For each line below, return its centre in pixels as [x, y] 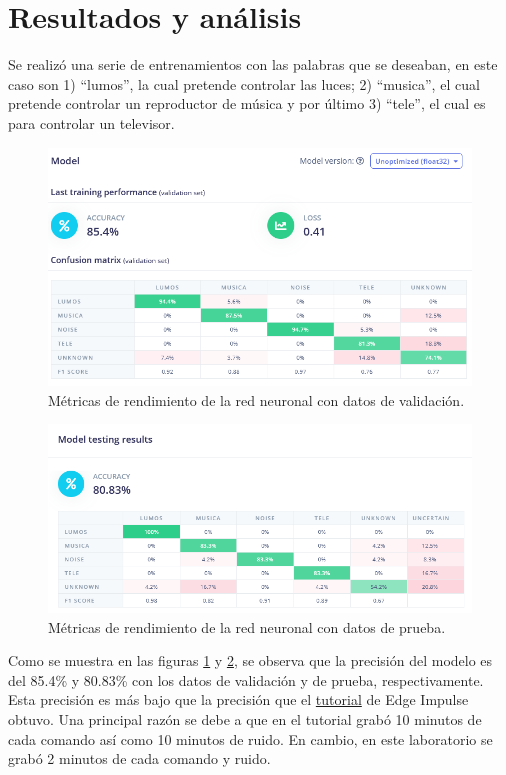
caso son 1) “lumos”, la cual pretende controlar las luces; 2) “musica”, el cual [244, 83]
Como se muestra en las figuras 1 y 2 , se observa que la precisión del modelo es [250, 660]
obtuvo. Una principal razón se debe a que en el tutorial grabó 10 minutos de [245, 719]
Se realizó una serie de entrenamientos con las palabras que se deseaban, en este [253, 64]
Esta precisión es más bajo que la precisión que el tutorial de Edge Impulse [238, 699]
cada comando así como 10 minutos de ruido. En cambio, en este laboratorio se [250, 738]
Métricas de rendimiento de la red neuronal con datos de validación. [256, 399]
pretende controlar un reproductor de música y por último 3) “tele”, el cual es [247, 103]
